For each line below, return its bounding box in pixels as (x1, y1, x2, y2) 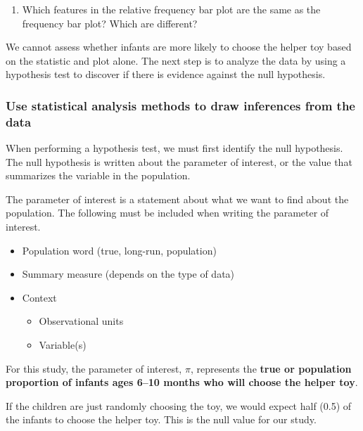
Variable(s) (39, 337, 87, 352)
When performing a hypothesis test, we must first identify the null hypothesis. (6, 141, 343, 155)
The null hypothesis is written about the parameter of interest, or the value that (6, 154, 352, 169)
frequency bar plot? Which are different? (22, 15, 198, 30)
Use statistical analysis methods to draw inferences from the (6, 96, 355, 114)
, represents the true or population (190, 361, 352, 375)
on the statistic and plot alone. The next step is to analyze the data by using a (6, 53, 346, 67)
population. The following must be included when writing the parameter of (6, 205, 329, 220)
